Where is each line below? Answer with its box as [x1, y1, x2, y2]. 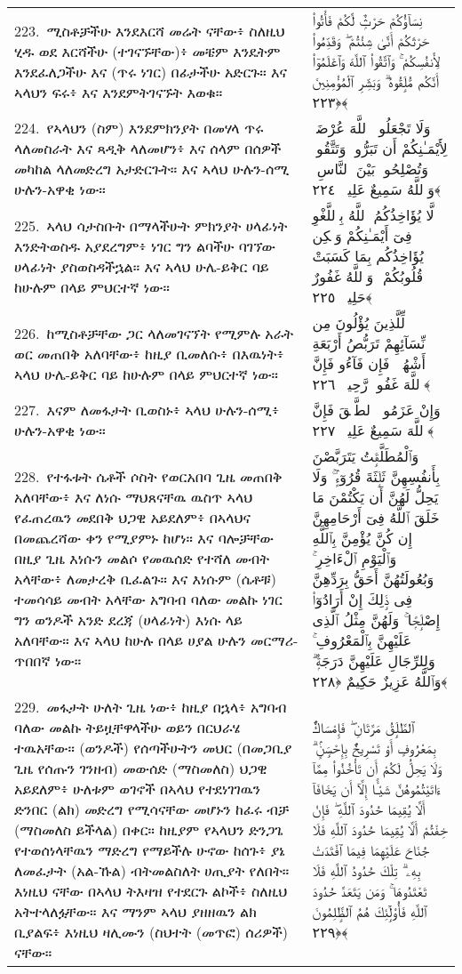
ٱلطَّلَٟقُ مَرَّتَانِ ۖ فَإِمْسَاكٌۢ [312, 717, 415, 737]
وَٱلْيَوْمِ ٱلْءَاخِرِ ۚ [312, 548, 397, 568]
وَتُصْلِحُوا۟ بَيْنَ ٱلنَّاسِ [316, 158, 429, 179]
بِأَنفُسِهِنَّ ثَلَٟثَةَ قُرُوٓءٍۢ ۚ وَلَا [312, 466, 441, 487]
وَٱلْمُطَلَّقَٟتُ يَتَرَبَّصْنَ [312, 446, 419, 466]
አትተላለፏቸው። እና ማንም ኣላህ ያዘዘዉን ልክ [14, 901, 257, 922]
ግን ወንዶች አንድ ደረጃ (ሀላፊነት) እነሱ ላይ [14, 609, 243, 630]
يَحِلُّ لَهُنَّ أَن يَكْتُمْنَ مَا [312, 487, 439, 507]
